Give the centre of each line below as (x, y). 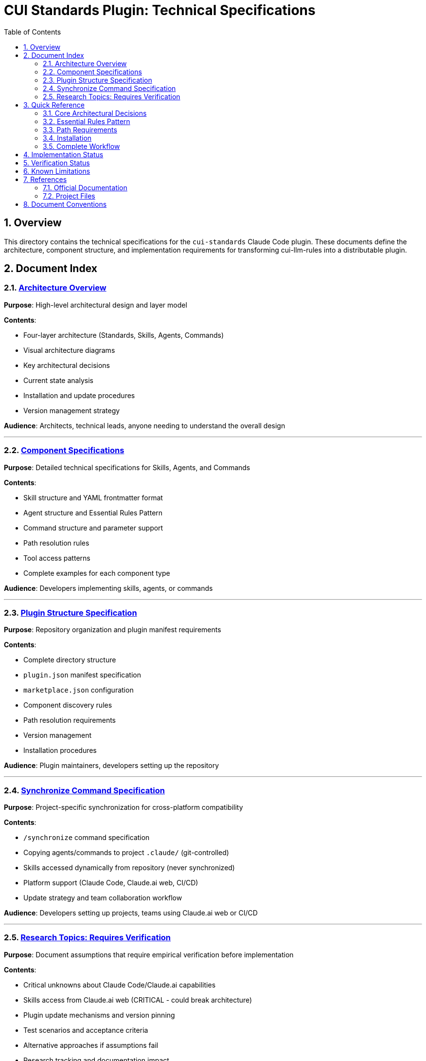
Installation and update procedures (79, 395)
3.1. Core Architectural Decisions (95, 113)
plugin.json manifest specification (82, 675)
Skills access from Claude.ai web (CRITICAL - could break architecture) (138, 1000)
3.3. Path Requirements (80, 129)
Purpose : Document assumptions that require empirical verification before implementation (149, 954)
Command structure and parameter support (93, 528)
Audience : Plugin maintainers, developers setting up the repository (112, 766)
